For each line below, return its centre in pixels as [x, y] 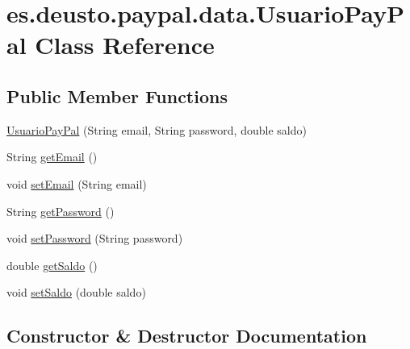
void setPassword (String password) [95, 238]
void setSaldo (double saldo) [76, 292]
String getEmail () [52, 157]
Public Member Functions [117, 96]
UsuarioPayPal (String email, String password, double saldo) [157, 129]
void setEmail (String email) [77, 183]
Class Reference [125, 45]
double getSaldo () [52, 265]
